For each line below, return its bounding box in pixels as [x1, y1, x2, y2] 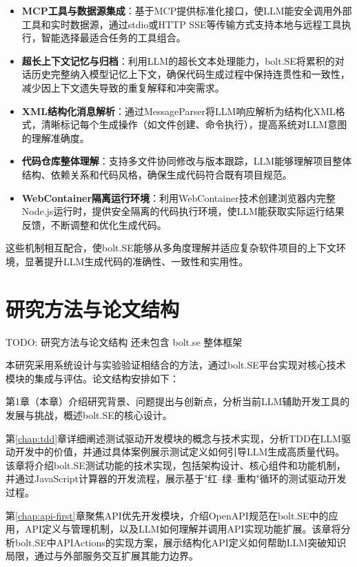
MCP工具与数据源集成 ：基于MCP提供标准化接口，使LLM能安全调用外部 [21, 3, 352, 17]
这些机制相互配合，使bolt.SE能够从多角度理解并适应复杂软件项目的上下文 [6, 240, 336, 255]
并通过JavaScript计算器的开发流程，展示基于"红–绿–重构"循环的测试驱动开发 [6, 471, 347, 486]
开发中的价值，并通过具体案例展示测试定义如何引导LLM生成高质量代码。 [14, 444, 345, 459]
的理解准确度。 [21, 130, 90, 145]
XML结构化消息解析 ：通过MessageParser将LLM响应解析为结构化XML [21, 103, 336, 118]
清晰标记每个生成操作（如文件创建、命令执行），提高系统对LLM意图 [41, 117, 347, 132]
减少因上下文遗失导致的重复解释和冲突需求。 [21, 80, 225, 94]
